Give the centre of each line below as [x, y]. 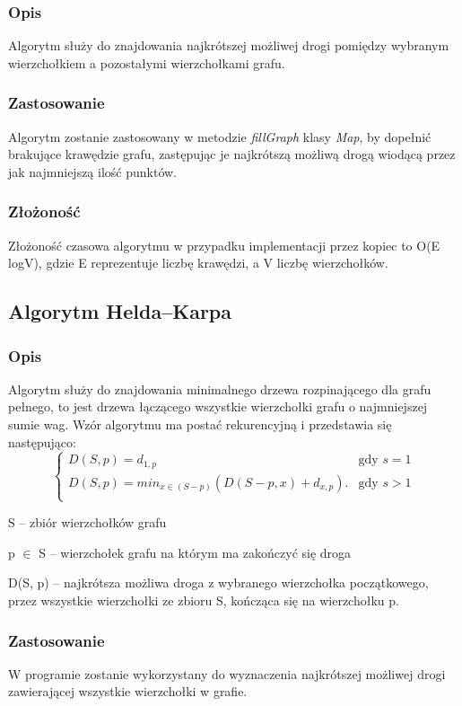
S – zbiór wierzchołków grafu [87, 522]
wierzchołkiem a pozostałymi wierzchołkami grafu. [147, 62]
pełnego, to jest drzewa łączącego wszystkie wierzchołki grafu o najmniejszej [218, 406]
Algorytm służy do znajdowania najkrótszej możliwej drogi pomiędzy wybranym [229, 45]
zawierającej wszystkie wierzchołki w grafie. [128, 691]
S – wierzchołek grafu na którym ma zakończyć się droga [195, 552]
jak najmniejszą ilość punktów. [93, 171]
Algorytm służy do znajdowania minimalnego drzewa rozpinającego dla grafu [220, 388]
